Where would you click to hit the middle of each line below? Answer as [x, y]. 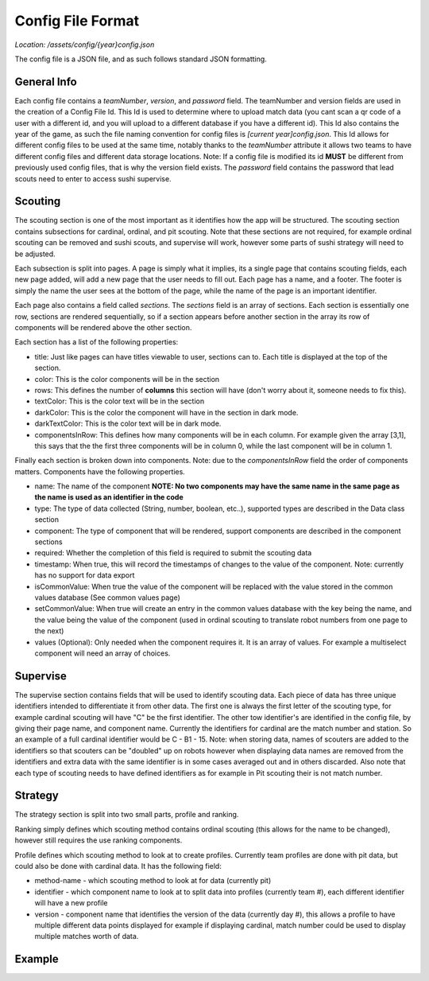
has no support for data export [85, 575]
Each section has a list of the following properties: [97, 342]
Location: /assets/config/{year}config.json [85, 45]
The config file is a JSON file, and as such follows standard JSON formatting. [141, 59]
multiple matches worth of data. [87, 936]
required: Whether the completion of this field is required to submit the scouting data [173, 553]
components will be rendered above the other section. [103, 327]
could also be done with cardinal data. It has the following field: [118, 866]
